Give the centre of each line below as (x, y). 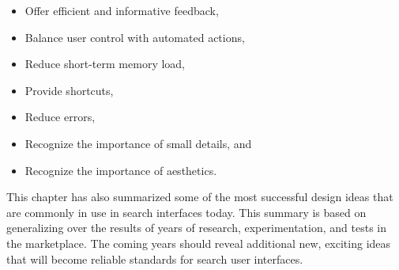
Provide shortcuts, (69, 90)
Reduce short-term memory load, (105, 64)
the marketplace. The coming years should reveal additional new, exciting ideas (199, 243)
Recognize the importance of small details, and (138, 143)
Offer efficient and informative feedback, (122, 10)
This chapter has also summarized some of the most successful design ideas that (200, 197)
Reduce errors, (60, 117)
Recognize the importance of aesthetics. (121, 170)
